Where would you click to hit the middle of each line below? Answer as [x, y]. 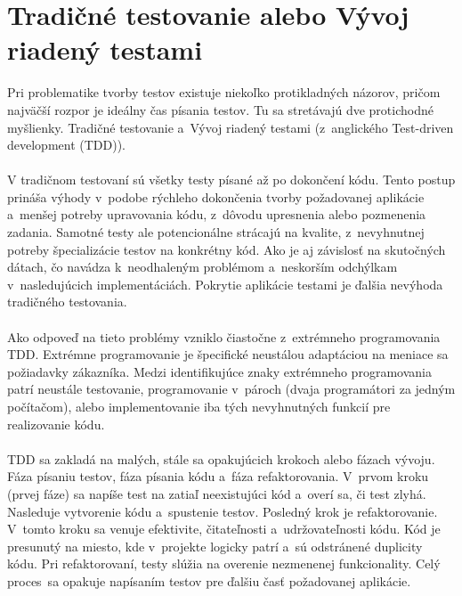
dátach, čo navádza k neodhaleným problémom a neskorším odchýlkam [203, 267]
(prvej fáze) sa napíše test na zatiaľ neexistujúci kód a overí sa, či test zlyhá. [217, 493]
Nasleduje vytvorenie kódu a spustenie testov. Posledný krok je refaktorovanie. [223, 511]
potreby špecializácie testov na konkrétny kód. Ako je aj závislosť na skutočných [227, 249]
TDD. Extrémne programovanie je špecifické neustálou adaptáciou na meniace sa [228, 354]
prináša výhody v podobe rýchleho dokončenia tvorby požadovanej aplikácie [216, 196]
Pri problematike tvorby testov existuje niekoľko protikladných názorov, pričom [224, 92]
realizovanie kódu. [56, 424]
